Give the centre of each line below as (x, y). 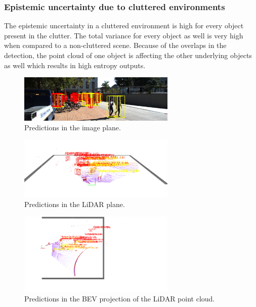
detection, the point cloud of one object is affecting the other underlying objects (128, 55)
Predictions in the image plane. (73, 127)
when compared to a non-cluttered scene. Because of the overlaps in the (115, 45)
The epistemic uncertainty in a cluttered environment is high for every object (124, 25)
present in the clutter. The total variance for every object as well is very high (124, 35)
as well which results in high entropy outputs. (75, 65)
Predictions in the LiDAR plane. (75, 204)
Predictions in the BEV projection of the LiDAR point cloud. (120, 299)
